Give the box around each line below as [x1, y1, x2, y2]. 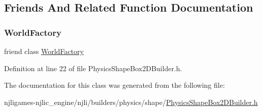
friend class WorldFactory [4, 46, 84, 56]
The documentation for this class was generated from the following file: [4, 80, 225, 90]
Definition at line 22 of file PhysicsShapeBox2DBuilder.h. [4, 63, 182, 73]
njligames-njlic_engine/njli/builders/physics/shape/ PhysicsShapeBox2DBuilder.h [4, 96, 258, 107]
